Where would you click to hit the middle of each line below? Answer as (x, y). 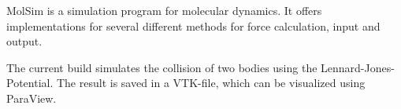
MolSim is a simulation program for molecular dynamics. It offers (164, 10)
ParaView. (32, 98)
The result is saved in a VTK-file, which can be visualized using (211, 83)
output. (24, 41)
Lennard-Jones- (358, 67)
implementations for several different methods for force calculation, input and (193, 25)
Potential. (30, 83)
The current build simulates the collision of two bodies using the (162, 67)
